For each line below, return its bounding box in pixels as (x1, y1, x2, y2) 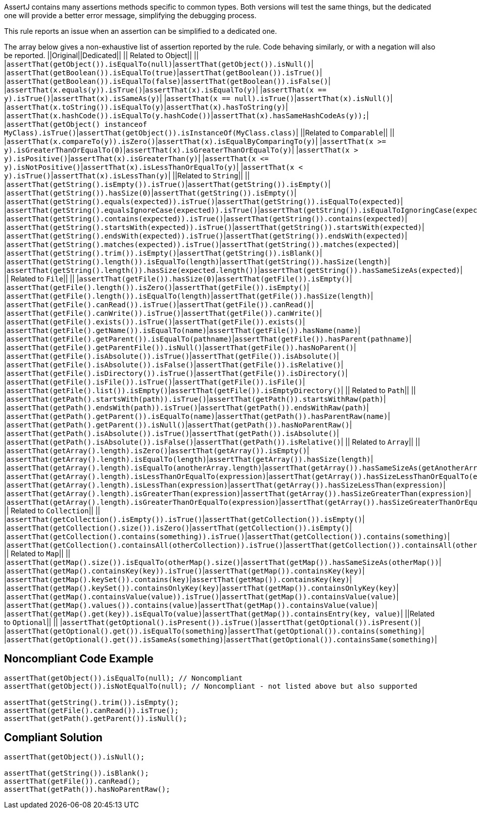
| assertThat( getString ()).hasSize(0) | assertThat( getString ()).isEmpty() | (4, 188, 297, 197)
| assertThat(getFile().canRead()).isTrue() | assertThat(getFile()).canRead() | (4, 300, 314, 309)
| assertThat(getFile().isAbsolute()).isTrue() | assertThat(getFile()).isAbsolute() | (4, 352, 339, 360)
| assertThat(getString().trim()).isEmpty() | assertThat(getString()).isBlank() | (4, 249, 322, 257)
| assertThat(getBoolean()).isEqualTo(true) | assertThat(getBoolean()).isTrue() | (4, 68, 322, 77)
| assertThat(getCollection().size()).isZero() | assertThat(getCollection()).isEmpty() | (4, 523, 352, 532)
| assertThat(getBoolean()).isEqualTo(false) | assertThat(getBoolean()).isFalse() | (4, 77, 331, 85)
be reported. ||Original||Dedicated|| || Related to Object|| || (4, 51, 199, 60)
